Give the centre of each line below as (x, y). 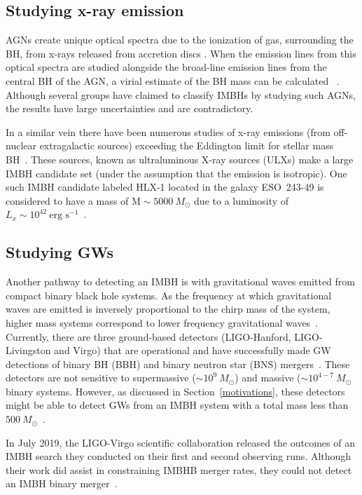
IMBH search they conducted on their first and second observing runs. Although (179, 456)
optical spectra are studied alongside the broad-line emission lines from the (166, 67)
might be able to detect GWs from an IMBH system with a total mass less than (177, 405)
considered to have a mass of (67, 200)
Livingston (28, 350)
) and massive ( (268, 378)
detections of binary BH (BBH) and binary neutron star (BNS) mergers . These (178, 364)
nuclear (21, 145)
